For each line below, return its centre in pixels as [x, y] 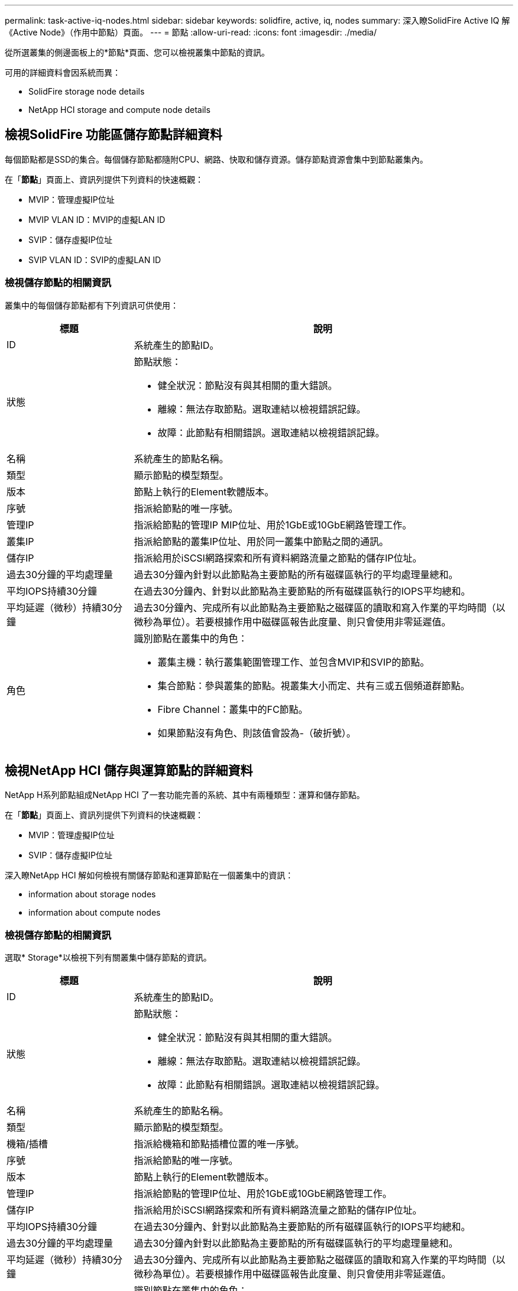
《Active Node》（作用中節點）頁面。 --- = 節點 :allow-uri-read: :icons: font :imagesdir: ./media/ [191, 32]
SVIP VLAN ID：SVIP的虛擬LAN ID [95, 260]
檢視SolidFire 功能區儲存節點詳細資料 [114, 135]
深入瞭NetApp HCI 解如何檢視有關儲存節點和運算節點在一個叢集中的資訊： [149, 875]
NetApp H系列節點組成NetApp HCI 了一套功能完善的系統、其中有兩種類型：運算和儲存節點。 [185, 795]
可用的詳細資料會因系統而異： [63, 72]
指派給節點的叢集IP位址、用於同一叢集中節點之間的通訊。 [261, 541]
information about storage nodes [92, 894]
